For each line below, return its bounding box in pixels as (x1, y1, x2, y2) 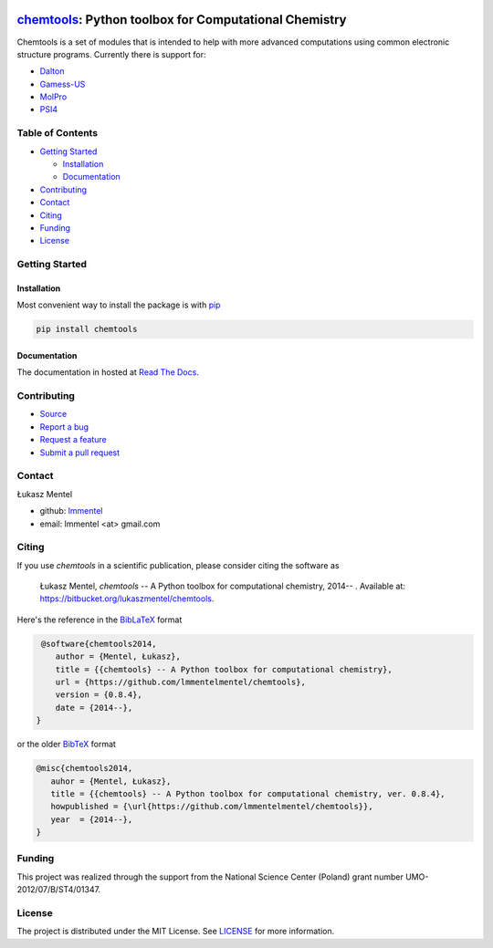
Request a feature (39, 434, 107, 445)
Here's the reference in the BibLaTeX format (16, 614, 183, 625)
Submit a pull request (39, 447, 121, 458)
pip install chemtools (36, 324, 138, 335)
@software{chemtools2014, (41, 639, 157, 649)
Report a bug (39, 421, 89, 432)
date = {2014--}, (55, 703, 133, 713)
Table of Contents (16, 127, 99, 140)
